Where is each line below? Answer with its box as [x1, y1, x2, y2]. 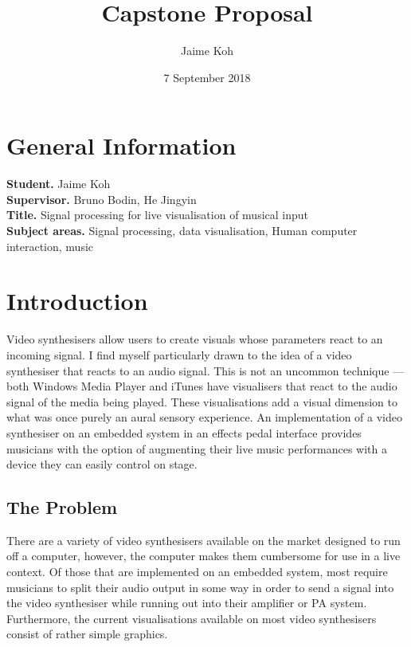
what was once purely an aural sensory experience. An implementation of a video [6, 409, 402, 425]
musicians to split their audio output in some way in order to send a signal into [6, 578, 394, 595]
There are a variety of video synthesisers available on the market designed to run [6, 531, 401, 548]
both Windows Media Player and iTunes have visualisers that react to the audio [6, 378, 397, 394]
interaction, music [6, 237, 94, 254]
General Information [6, 129, 237, 162]
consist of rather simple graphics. [6, 625, 168, 642]
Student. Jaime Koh [6, 175, 111, 192]
